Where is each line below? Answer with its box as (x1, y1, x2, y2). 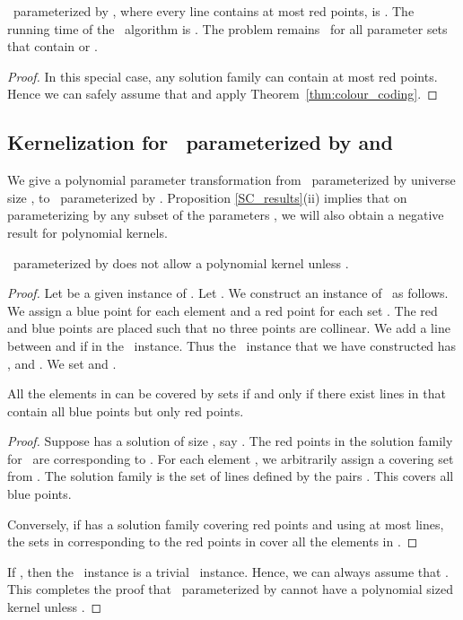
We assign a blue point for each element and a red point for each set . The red (7, 301, 438, 319)
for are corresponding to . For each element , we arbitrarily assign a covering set (7, 449, 454, 467)
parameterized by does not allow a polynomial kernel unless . (13, 253, 349, 272)
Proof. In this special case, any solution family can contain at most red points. (7, 66, 438, 85)
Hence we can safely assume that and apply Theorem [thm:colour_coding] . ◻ (7, 84, 438, 103)
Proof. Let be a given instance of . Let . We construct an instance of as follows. (7, 284, 449, 302)
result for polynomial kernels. (7, 223, 168, 241)
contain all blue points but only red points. (7, 401, 244, 420)
